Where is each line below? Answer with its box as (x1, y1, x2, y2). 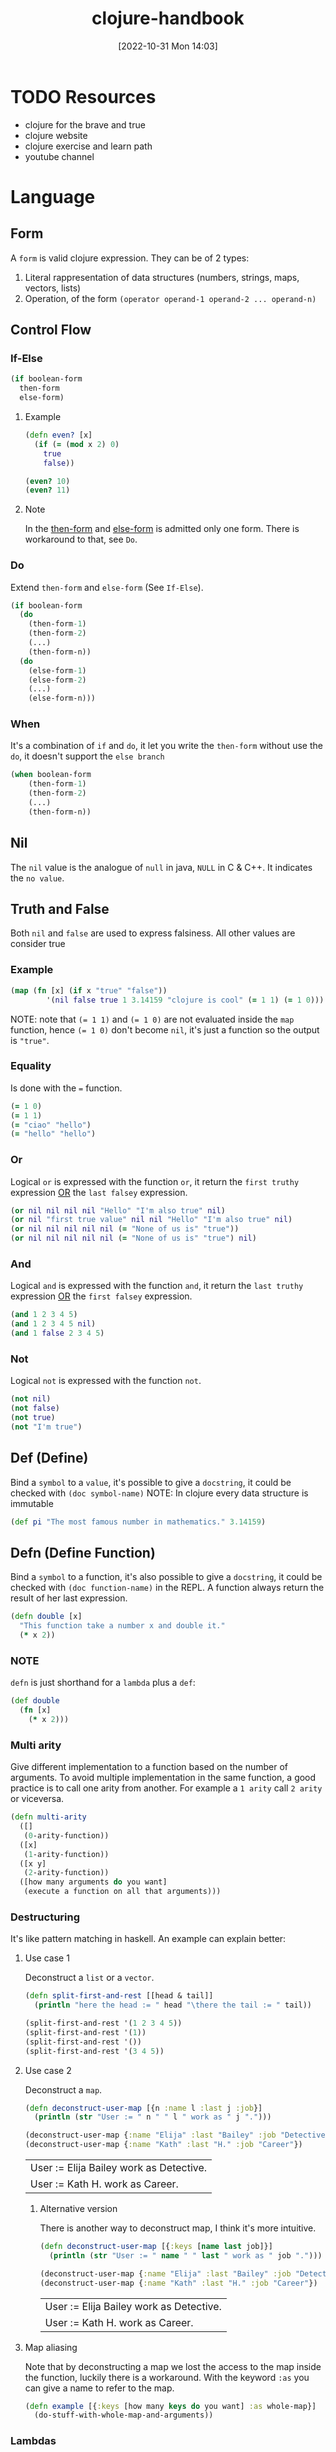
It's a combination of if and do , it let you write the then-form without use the (10, 740, 323, 752)
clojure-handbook (91, 7, 245, 30)
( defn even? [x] (24, 430, 93, 440)
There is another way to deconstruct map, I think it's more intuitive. (39, 2222, 317, 2234)
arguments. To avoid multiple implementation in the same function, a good (10, 1772, 317, 1784)
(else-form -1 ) (28, 665, 87, 676)
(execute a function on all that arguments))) (23, 1887, 222, 1897)
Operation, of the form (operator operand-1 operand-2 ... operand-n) (24, 292, 317, 304)
